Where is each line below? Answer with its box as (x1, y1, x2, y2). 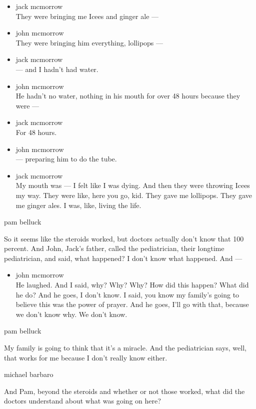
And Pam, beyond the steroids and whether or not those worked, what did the (4, 385, 245, 396)
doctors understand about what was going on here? (4, 395, 161, 406)
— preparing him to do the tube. (15, 153, 117, 164)
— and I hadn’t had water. (15, 63, 98, 74)
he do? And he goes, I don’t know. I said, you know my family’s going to (15, 289, 239, 299)
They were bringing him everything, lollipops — (15, 37, 163, 47)
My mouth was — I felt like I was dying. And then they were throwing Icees (15, 180, 250, 190)
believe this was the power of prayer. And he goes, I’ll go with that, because (15, 299, 249, 309)
